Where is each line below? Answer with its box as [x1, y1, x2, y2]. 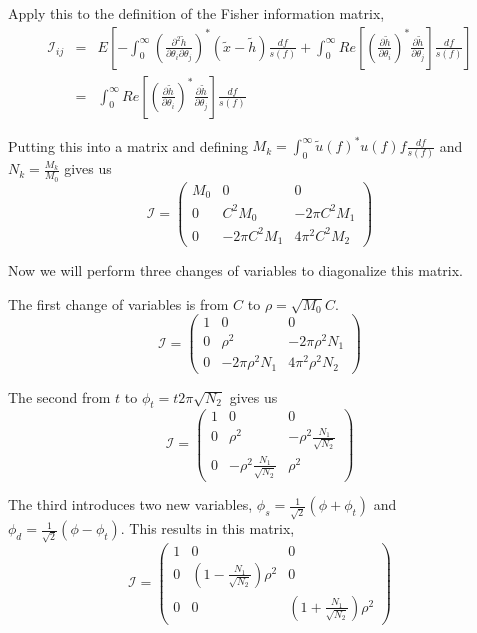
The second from [8, 386, 111, 407]
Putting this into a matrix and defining [8, 135, 248, 156]
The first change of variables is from [8, 293, 229, 314]
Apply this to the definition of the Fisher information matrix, [8, 3, 385, 23]
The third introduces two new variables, [8, 494, 253, 515]
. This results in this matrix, [120, 518, 295, 539]
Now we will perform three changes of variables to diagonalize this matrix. [8, 260, 464, 281]
